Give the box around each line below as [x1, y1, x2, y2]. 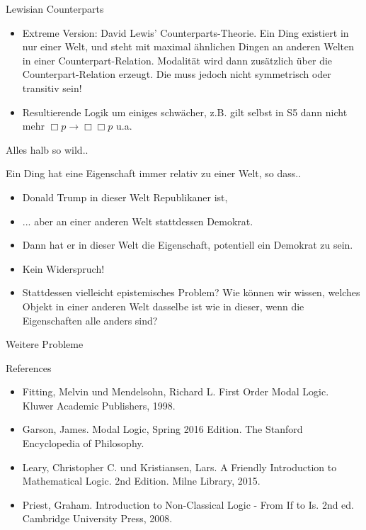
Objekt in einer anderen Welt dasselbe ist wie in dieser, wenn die [22, 298, 304, 313]
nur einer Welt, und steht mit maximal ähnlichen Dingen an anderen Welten [22, 39, 355, 54]
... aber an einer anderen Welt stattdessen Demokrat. [22, 213, 253, 228]
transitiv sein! [22, 80, 82, 95]
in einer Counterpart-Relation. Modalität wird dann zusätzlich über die [22, 52, 333, 67]
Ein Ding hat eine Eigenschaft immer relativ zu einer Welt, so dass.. [6, 166, 302, 181]
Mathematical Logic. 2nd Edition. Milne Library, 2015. [22, 473, 261, 488]
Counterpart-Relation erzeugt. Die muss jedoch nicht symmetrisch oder [22, 67, 331, 81]
